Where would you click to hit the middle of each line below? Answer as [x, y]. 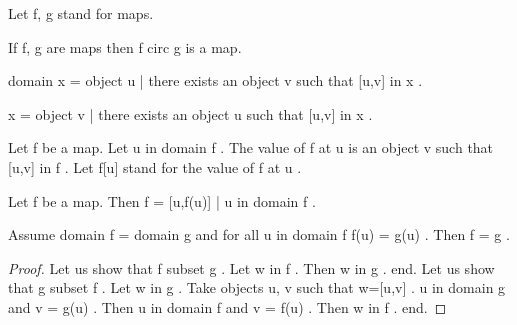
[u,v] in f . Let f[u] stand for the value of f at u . [155, 166]
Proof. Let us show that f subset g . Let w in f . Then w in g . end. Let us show [251, 267]
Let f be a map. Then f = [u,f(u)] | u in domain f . [162, 200]
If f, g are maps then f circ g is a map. [125, 46]
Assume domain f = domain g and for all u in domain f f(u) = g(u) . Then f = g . [259, 234]
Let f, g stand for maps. [81, 13]
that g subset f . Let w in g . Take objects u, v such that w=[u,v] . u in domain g [257, 287]
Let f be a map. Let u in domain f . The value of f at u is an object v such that [251, 147]
